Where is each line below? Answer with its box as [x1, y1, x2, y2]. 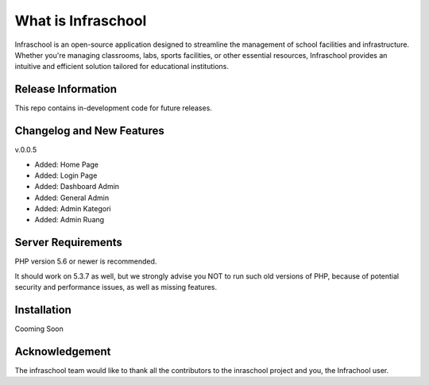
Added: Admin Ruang [34, 215, 105, 225]
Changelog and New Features [14, 124, 164, 138]
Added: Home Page [34, 160, 99, 169]
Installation [14, 302, 71, 317]
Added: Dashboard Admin [34, 182, 119, 191]
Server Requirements [14, 236, 123, 249]
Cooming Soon [14, 324, 64, 333]
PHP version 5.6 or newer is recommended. [14, 256, 157, 266]
